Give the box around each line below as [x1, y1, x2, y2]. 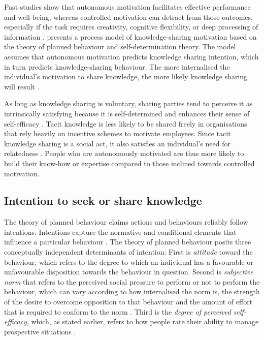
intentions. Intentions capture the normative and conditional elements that [4, 226, 237, 237]
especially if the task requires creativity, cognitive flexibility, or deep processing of [4, 21, 258, 32]
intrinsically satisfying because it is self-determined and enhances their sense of [4, 108, 250, 118]
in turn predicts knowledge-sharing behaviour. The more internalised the [4, 61, 230, 72]
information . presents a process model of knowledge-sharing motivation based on [4, 31, 257, 42]
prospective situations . [4, 326, 76, 336]
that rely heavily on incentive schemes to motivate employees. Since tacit [4, 128, 231, 139]
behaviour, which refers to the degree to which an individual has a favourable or [4, 256, 253, 267]
